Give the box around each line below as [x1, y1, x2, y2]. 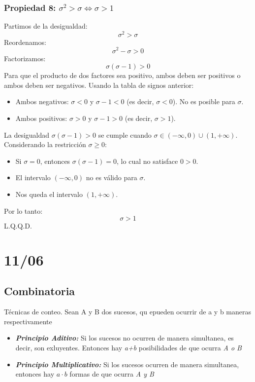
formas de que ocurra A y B [69, 369, 154, 379]
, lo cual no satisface [117, 155, 178, 166]
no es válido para [86, 172, 137, 183]
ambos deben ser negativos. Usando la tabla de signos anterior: [4, 79, 194, 90]
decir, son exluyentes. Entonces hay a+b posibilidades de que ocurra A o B [15, 343, 242, 353]
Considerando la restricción [4, 139, 86, 150]
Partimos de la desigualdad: [4, 21, 88, 31]
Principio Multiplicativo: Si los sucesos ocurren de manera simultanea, [15, 359, 239, 369]
